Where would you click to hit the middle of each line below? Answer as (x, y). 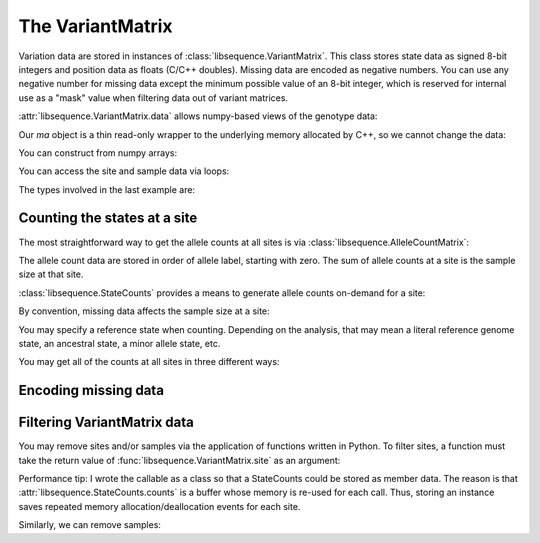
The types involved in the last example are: (106, 189)
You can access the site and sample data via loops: (124, 171)
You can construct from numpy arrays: (98, 152)
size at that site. (51, 274)
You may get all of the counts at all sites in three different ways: (149, 362)
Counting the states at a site (108, 218)
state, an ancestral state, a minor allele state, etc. (119, 343)
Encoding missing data (91, 390)
